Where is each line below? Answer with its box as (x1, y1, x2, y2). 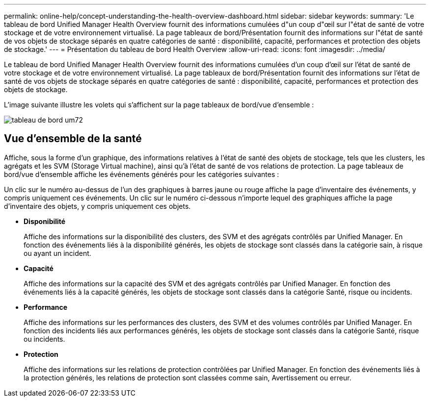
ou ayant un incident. (24, 249, 91, 257)
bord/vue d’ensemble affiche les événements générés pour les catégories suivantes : (4, 170, 279, 178)
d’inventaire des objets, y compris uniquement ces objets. (4, 201, 191, 210)
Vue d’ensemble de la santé (4, 132, 142, 145)
